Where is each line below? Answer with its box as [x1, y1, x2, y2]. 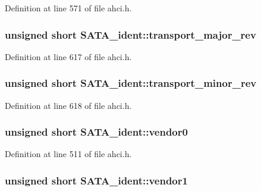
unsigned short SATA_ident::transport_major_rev [5, 27, 256, 42]
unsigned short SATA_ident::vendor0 [5, 124, 188, 139]
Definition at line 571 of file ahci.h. [5, 2, 132, 14]
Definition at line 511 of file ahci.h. [5, 148, 132, 160]
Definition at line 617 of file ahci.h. [5, 50, 132, 62]
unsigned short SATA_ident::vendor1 [5, 173, 188, 187]
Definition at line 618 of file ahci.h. [5, 99, 132, 111]
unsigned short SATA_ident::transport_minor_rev [5, 76, 257, 90]
